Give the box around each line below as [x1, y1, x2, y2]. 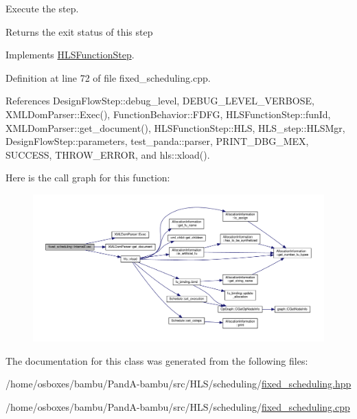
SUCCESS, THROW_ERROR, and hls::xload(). [5, 147, 210, 161]
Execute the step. [5, 1, 79, 15]
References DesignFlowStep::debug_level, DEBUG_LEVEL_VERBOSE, [5, 93, 314, 108]
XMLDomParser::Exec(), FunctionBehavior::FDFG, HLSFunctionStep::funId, [5, 106, 331, 121]
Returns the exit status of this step [5, 24, 153, 38]
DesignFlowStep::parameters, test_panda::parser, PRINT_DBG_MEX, [5, 134, 309, 148]
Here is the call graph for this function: [5, 170, 170, 185]
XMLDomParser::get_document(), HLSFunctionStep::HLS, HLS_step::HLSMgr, [5, 120, 345, 135]
